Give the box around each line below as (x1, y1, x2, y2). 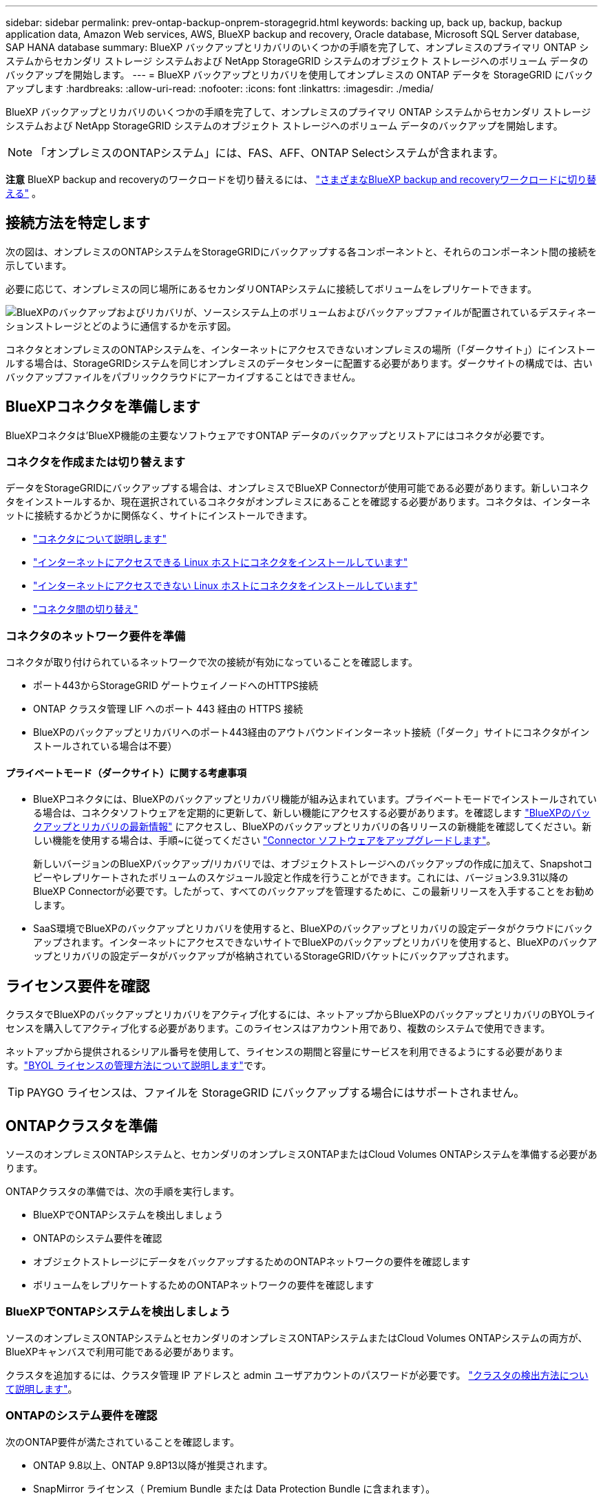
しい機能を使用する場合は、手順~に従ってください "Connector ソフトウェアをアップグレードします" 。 (33, 834, 496, 847)
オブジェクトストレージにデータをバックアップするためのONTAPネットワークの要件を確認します (33, 1256, 471, 1268)
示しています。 (6, 259, 72, 271)
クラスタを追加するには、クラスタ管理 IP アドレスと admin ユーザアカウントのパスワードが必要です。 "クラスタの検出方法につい (6, 1369, 589, 1381)
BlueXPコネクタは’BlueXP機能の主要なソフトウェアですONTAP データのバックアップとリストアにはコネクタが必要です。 (6, 429, 550, 441)
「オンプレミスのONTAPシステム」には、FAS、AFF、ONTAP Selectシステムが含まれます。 (35, 146, 504, 160)
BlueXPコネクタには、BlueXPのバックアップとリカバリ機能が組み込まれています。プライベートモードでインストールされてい (33, 793, 597, 805)
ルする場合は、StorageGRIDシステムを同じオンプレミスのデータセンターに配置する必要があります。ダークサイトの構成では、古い (6, 357, 593, 369)
